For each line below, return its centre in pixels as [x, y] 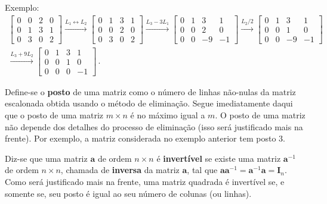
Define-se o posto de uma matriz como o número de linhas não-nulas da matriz [150, 91]
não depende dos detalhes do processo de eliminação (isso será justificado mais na [154, 126]
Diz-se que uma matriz [46, 158]
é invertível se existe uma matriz [219, 158]
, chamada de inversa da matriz [120, 170]
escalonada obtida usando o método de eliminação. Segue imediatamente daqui [149, 103]
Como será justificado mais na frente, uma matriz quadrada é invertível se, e [145, 181]
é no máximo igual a [168, 115]
